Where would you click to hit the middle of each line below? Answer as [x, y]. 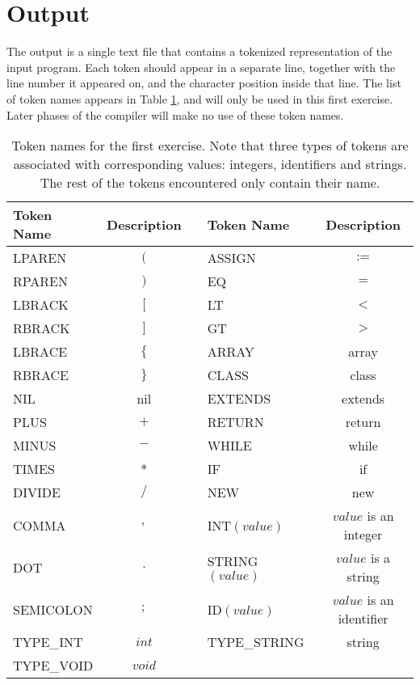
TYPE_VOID [53, 666]
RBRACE [41, 375]
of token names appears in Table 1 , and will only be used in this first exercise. [200, 98]
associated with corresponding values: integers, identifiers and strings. [210, 164]
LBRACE [40, 352]
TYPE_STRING [256, 642]
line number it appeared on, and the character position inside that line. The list [204, 83]
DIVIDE [37, 493]
